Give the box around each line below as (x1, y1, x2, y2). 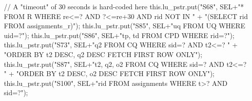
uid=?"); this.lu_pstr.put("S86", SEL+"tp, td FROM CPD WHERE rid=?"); (4, 30, 234, 40)
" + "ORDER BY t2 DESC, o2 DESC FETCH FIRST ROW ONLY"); (4, 68, 215, 79)
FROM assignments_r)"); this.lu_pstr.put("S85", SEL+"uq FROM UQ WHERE (4, 20, 245, 31)
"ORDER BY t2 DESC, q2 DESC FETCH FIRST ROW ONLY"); (4, 49, 202, 59)
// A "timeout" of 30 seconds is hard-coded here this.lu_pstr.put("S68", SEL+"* (4, 1, 244, 11)
